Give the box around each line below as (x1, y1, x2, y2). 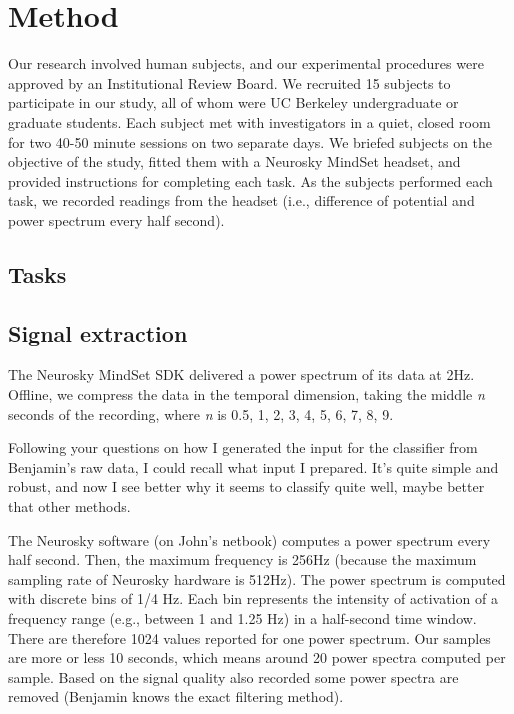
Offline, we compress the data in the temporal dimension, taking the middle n (8, 384, 485, 405)
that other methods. (8, 496, 131, 517)
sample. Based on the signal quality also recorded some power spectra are (8, 666, 459, 687)
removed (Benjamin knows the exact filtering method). (8, 686, 344, 707)
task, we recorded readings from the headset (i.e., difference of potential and (8, 190, 475, 211)
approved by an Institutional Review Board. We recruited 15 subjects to (8, 72, 451, 93)
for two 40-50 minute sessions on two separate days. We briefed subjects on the (8, 131, 493, 152)
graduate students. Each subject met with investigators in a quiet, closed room (8, 111, 491, 132)
